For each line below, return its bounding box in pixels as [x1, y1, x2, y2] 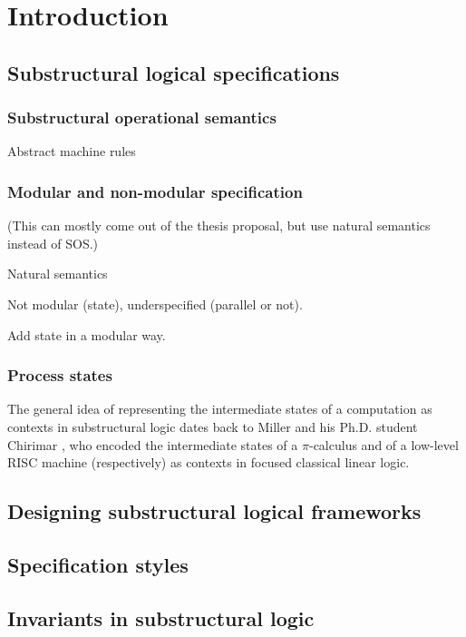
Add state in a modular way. [7, 325, 166, 344]
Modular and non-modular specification [7, 180, 303, 202]
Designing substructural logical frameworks [7, 497, 422, 525]
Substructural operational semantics [7, 106, 277, 129]
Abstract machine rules [7, 142, 136, 161]
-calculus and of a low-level [308, 435, 459, 454]
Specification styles [7, 550, 189, 578]
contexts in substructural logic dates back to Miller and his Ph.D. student [7, 416, 418, 436]
